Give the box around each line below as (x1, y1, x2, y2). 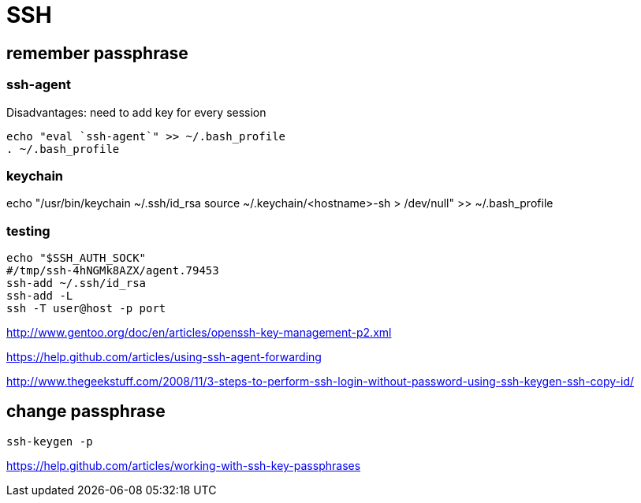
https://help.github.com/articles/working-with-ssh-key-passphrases (6, 458, 361, 472)
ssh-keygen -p (6, 434, 93, 448)
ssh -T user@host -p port (6, 302, 166, 315)
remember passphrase (6, 43, 188, 63)
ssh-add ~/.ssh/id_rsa (6, 277, 147, 290)
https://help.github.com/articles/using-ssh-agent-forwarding (6, 350, 322, 364)
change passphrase (6, 401, 166, 422)
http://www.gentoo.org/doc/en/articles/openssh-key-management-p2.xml (6, 326, 392, 340)
